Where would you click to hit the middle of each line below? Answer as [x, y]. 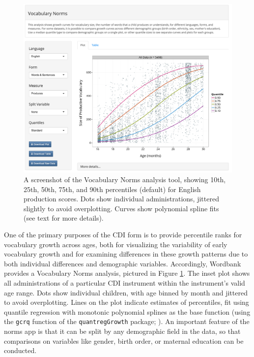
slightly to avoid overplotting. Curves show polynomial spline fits [121, 208]
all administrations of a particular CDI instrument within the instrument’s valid [125, 282]
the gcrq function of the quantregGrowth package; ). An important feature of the [127, 321]
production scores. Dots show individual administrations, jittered [121, 199]
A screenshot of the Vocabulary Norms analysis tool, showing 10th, [125, 179]
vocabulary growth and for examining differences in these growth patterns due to [126, 254]
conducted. [20, 350]
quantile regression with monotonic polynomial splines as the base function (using [127, 311]
